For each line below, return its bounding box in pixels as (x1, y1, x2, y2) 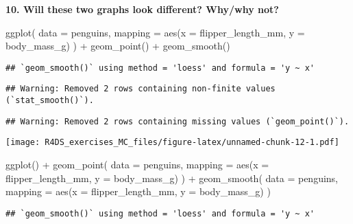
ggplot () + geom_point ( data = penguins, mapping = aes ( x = (5, 157, 269, 172)
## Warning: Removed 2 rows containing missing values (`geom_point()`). (5, 116, 350, 126)
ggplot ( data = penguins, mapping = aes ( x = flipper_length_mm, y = (5, 25, 305, 39)
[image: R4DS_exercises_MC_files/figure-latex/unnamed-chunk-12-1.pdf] (5, 137, 339, 148)
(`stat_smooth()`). (5, 96, 94, 106)
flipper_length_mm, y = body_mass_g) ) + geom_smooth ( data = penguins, (5, 170, 339, 185)
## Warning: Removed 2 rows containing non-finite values (5, 84, 276, 94)
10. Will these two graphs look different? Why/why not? (5, 2, 279, 16)
